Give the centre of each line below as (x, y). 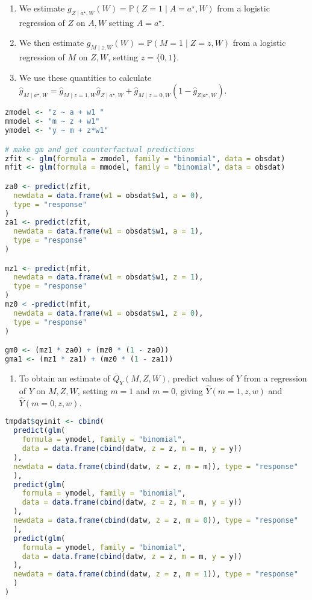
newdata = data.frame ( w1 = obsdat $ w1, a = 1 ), (108, 231)
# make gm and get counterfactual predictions (100, 149)
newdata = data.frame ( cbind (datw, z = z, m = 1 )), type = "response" (156, 574)
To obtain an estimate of (64, 378)
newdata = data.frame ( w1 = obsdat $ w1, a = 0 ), (108, 195)
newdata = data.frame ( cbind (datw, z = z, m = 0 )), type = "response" (156, 521)
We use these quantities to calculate (85, 77)
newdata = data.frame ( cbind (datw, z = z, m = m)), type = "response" (156, 466)
